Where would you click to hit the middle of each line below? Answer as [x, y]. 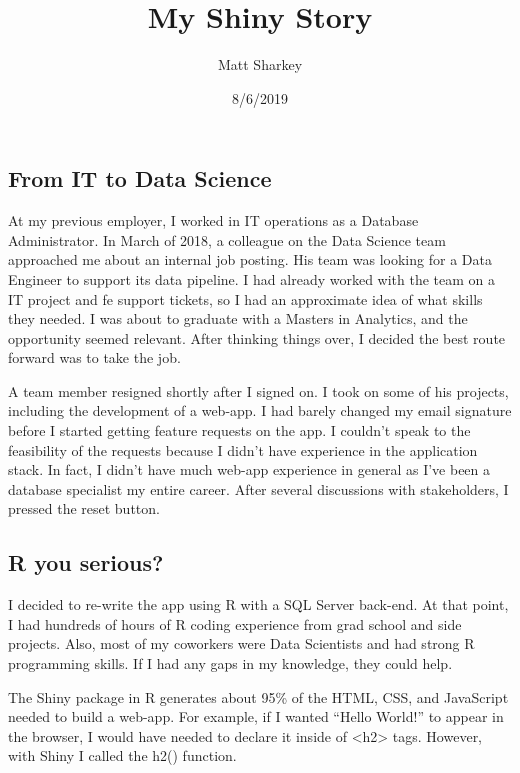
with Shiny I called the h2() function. [122, 755]
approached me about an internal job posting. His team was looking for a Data [250, 259]
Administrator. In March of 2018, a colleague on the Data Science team [227, 239]
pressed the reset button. [84, 508]
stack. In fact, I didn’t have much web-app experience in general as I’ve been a [249, 469]
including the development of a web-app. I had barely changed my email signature [260, 410]
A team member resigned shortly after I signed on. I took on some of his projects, [258, 390]
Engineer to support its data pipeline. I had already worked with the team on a [252, 278]
